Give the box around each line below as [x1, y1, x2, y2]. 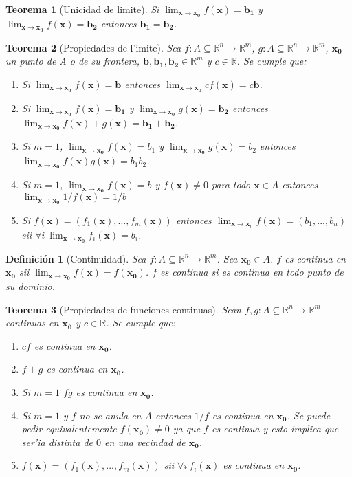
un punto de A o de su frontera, [5, 54, 140, 68]
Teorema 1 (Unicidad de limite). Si [5, 2, 159, 16]
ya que [173, 421, 201, 436]
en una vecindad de [104, 434, 186, 449]
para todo [211, 177, 251, 192]
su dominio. [5, 279, 55, 293]
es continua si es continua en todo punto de [160, 265, 344, 279]
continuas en [5, 315, 59, 330]
